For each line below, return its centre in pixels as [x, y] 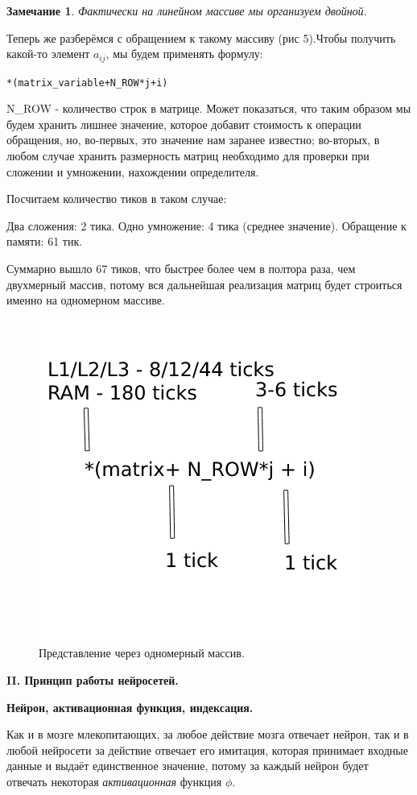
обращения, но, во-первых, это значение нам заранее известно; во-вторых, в [193, 140]
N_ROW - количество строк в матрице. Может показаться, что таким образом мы [209, 108]
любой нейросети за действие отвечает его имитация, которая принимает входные [207, 749]
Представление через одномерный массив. [142, 653]
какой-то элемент [48, 54]
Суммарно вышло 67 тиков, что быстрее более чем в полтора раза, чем [181, 269]
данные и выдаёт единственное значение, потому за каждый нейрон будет [188, 766]
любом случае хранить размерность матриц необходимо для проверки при [188, 156]
